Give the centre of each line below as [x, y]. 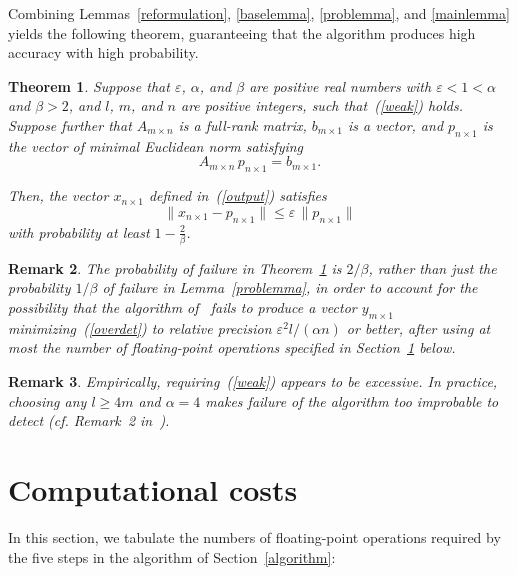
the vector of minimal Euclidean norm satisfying [156, 145]
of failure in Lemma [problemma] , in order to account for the [290, 287]
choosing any [47, 400]
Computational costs [153, 489]
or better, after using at [418, 327]
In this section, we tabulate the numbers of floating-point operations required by [254, 536]
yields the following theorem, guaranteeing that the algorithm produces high [242, 32]
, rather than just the [432, 267]
